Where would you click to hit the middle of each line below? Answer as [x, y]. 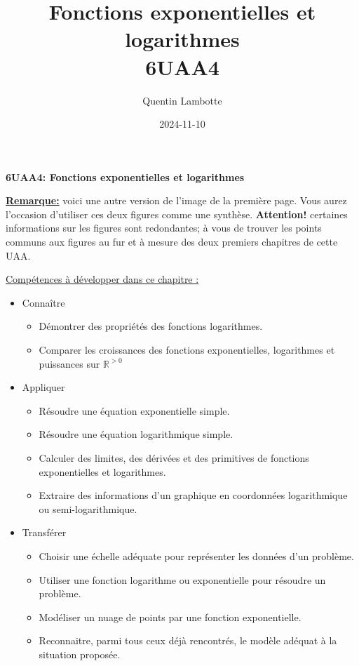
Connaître [43, 302]
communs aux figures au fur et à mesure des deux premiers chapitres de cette [172, 242]
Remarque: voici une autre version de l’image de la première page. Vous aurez [176, 200]
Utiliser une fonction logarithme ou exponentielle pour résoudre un [182, 579]
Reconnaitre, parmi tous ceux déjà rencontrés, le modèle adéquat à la [188, 640]
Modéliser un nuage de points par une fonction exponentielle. [170, 617]
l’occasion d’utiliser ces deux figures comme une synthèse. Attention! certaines [177, 214]
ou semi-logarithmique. [88, 508]
